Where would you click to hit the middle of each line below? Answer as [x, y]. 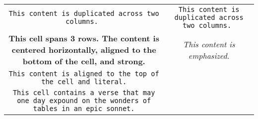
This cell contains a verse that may [84, 93]
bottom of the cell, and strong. [84, 61]
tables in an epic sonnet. [84, 109]
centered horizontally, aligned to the [84, 50]
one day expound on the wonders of [84, 101]
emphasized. [209, 55]
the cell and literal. [84, 82]
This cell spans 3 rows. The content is [84, 38]
